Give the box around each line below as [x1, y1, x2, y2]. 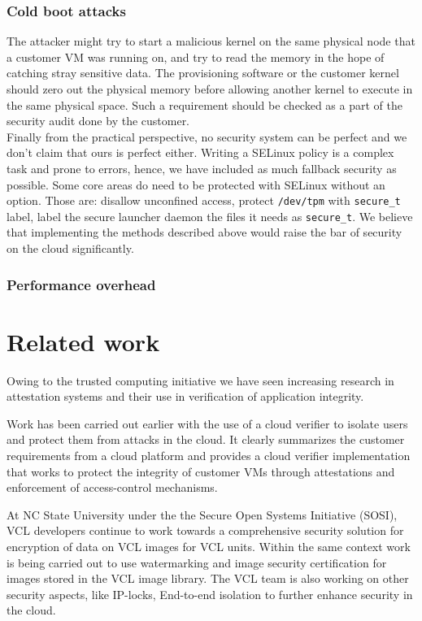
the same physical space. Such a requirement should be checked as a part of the [7, 96, 402, 113]
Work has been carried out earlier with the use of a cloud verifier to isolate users [7, 415, 408, 432]
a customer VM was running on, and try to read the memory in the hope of [7, 48, 385, 65]
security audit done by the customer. [7, 112, 190, 129]
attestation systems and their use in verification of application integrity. [7, 388, 364, 405]
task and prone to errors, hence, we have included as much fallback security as [7, 159, 397, 176]
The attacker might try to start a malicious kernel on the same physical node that [7, 33, 415, 50]
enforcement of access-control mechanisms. [7, 479, 218, 496]
